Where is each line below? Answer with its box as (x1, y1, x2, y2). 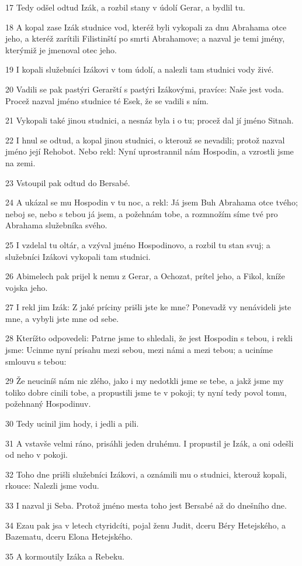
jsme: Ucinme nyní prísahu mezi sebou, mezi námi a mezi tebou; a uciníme (5, 344, 273, 356)
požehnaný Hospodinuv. (5, 397, 91, 410)
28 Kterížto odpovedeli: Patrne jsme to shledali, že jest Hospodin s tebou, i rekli (5, 332, 293, 344)
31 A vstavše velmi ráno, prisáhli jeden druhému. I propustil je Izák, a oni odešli (5, 437, 294, 449)
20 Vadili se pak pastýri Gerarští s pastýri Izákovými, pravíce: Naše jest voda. (5, 83, 284, 95)
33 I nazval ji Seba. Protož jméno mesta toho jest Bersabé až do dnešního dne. (5, 499, 287, 511)
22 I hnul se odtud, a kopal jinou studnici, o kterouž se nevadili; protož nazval (5, 133, 285, 146)
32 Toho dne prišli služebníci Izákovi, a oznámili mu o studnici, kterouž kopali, (5, 468, 287, 480)
